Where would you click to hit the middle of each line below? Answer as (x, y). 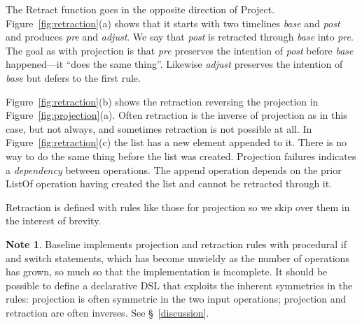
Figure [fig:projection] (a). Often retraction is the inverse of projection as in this (176, 115)
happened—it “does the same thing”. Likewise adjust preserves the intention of (174, 64)
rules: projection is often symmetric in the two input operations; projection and (176, 299)
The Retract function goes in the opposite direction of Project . (140, 9)
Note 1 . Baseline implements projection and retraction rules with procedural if (176, 244)
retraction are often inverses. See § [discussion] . (107, 312)
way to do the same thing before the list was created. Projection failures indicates (181, 156)
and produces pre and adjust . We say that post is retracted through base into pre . (180, 37)
